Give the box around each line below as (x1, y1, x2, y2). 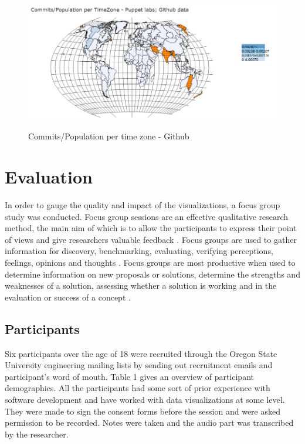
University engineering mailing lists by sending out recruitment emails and (5, 359, 273, 371)
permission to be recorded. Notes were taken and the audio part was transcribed (5, 416, 294, 429)
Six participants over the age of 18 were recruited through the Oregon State (5, 347, 277, 359)
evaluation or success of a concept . (5, 291, 131, 303)
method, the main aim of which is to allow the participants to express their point (5, 222, 297, 234)
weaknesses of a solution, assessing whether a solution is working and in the (5, 279, 277, 292)
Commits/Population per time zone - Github (28, 130, 189, 142)
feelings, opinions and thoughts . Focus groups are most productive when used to (5, 256, 296, 269)
